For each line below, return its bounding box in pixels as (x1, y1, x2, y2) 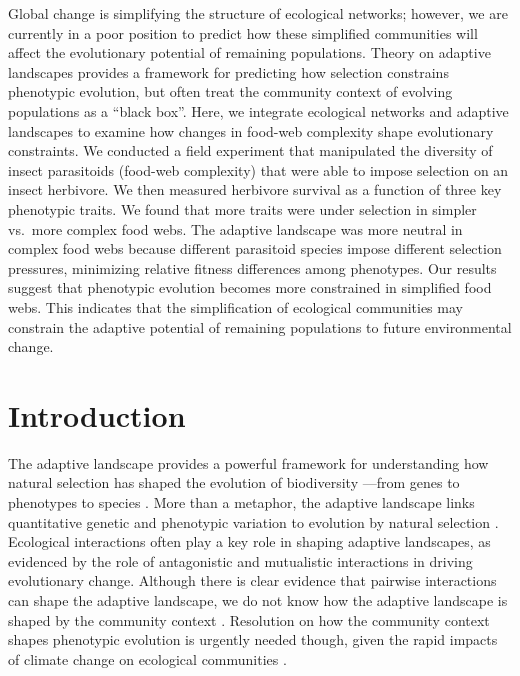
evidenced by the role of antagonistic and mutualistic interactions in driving (8, 550, 473, 571)
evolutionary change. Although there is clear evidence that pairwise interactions (8, 570, 497, 591)
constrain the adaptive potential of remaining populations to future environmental (8, 316, 512, 337)
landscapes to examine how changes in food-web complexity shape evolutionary (8, 120, 494, 141)
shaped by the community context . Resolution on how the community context (8, 609, 490, 630)
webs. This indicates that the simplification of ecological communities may (8, 296, 463, 317)
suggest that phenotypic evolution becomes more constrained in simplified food (8, 277, 492, 298)
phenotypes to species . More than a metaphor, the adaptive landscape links (8, 492, 475, 512)
